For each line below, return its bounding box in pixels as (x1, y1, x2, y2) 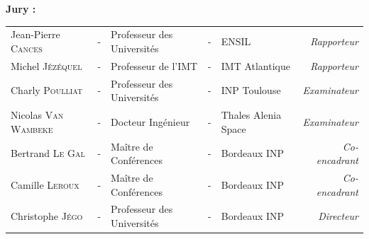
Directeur (318, 209, 358, 223)
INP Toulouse (221, 83, 281, 98)
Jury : (6, 1, 36, 16)
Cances (11, 40, 43, 55)
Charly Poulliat (11, 83, 83, 98)
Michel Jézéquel (11, 58, 82, 73)
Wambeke (11, 121, 53, 136)
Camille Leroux (11, 177, 79, 192)
